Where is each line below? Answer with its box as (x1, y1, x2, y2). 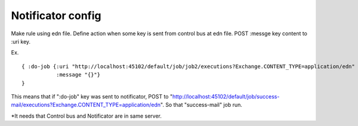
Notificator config (11, 9, 101, 22)
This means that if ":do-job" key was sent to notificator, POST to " (11, 93, 173, 100)
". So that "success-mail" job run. (160, 102, 243, 109)
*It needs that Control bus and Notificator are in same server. (11, 112, 162, 119)
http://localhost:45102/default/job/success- (172, 93, 280, 100)
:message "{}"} (55, 72, 101, 78)
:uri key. (11, 38, 31, 45)
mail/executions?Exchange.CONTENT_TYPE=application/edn (11, 102, 161, 109)
